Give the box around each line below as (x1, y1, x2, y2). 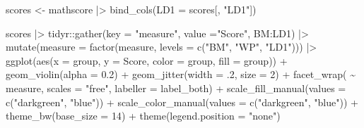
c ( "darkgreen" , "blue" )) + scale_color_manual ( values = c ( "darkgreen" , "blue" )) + (6, 94, 358, 109)
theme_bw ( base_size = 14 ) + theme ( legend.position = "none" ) (6, 108, 281, 123)
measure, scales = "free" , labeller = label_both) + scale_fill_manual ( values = (6, 80, 346, 95)
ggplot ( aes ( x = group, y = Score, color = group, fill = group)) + (6, 53, 288, 68)
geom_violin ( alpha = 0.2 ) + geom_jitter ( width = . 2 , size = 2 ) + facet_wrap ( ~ (6, 67, 356, 82)
